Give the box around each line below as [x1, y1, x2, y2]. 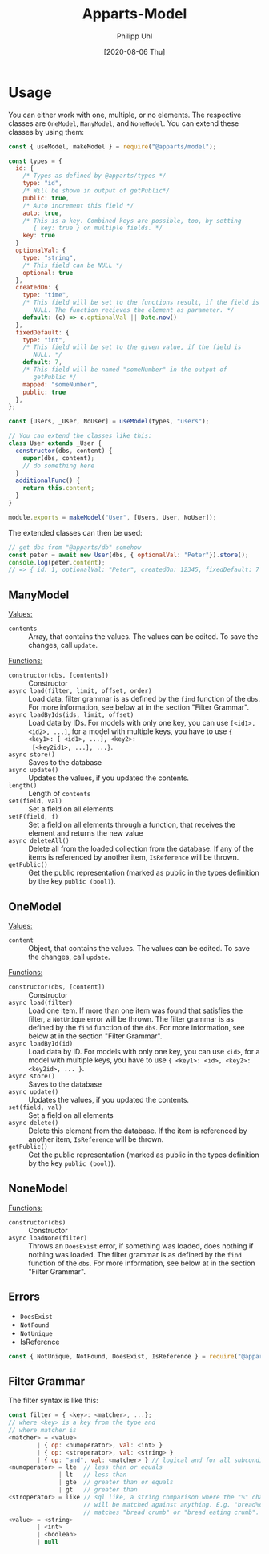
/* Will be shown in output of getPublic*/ [22, 187, 171, 195]
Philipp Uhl [116, 31, 153, 41]
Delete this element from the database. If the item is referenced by [28, 1126, 247, 1135]
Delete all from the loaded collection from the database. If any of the [28, 844, 254, 854]
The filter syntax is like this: [8, 1396, 98, 1406]
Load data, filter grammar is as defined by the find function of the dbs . [28, 694, 261, 704]
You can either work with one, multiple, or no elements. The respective [8, 110, 242, 119]
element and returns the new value [28, 828, 143, 838]
